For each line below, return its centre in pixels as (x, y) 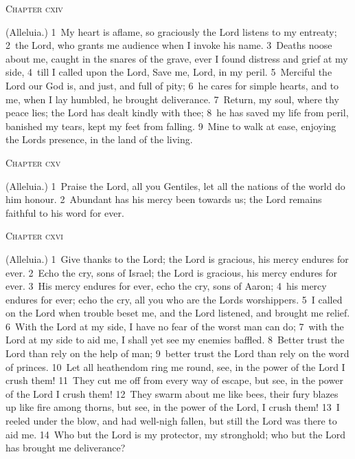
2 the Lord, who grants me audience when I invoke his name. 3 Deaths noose (169, 45)
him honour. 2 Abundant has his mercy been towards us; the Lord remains (164, 199)
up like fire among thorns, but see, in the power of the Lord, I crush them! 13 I (173, 407)
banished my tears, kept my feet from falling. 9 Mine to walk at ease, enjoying (171, 126)
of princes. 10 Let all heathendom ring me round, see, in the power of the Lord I (175, 366)
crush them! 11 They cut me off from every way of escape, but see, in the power (174, 380)
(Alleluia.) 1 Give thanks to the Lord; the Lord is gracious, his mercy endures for (177, 258)
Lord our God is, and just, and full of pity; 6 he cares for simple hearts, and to (172, 85)
